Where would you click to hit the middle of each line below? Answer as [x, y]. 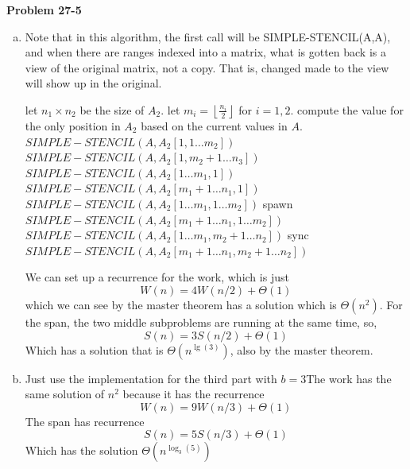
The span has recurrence [85, 421]
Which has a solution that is [94, 349]
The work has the [349, 378]
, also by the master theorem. [302, 349]
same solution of [65, 394]
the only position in [73, 125]
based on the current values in [214, 125]
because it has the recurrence [193, 394]
